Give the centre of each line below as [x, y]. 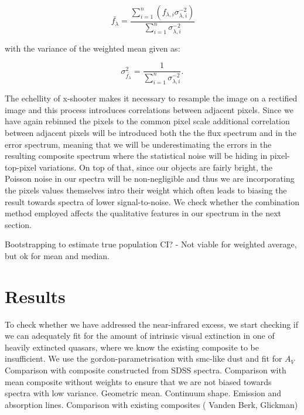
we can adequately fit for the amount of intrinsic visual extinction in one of [140, 336]
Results [35, 296]
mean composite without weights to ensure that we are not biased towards [138, 381]
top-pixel [21, 167]
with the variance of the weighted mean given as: [93, 48]
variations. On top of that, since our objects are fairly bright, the [156, 167]
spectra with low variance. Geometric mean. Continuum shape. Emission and [143, 393]
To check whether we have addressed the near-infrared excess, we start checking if [152, 324]
